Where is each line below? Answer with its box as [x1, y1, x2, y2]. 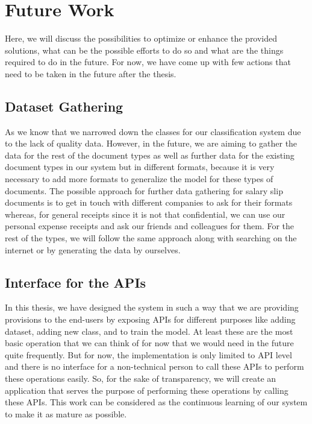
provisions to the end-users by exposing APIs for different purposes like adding [5, 313, 296, 326]
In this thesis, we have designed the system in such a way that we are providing [5, 301, 299, 314]
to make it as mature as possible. [5, 407, 127, 420]
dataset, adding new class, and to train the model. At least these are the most [5, 324, 293, 337]
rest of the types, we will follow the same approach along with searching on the [5, 232, 297, 244]
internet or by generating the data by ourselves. [5, 243, 181, 256]
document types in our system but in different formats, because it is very [5, 160, 275, 173]
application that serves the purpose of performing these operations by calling [5, 384, 289, 396]
